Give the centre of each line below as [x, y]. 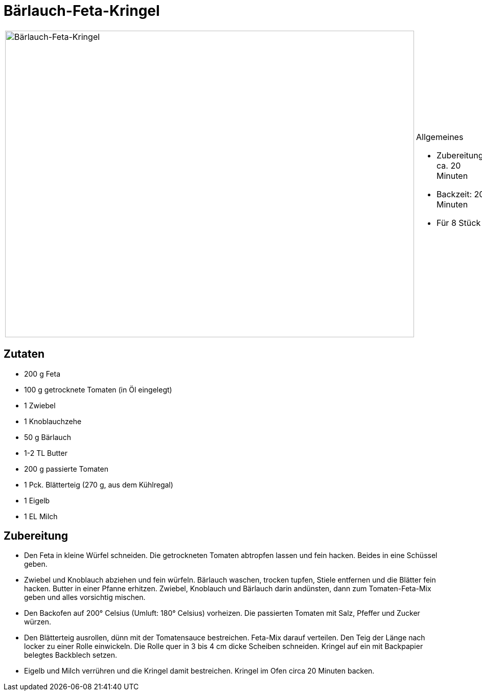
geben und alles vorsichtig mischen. [85, 597]
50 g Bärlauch [48, 437]
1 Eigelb [37, 500]
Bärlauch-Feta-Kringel [82, 11]
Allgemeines [440, 137]
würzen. [38, 622]
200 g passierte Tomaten [66, 469]
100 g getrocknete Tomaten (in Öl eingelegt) [98, 389]
